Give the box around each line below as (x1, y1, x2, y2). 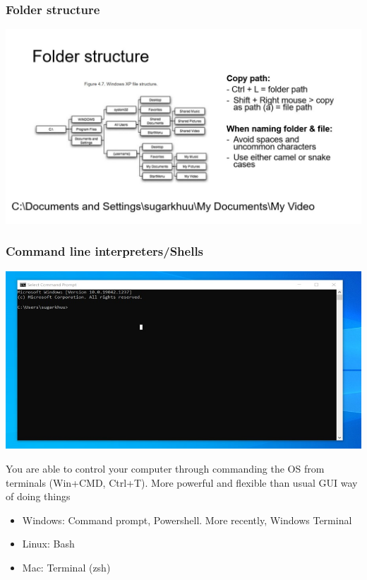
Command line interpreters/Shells (6, 242, 204, 260)
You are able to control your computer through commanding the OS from (6, 461, 325, 475)
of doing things (6, 489, 71, 504)
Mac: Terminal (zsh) (22, 560, 111, 574)
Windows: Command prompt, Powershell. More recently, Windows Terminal (22, 512, 352, 527)
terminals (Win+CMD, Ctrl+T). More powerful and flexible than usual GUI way (6, 475, 358, 490)
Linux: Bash (22, 536, 75, 551)
